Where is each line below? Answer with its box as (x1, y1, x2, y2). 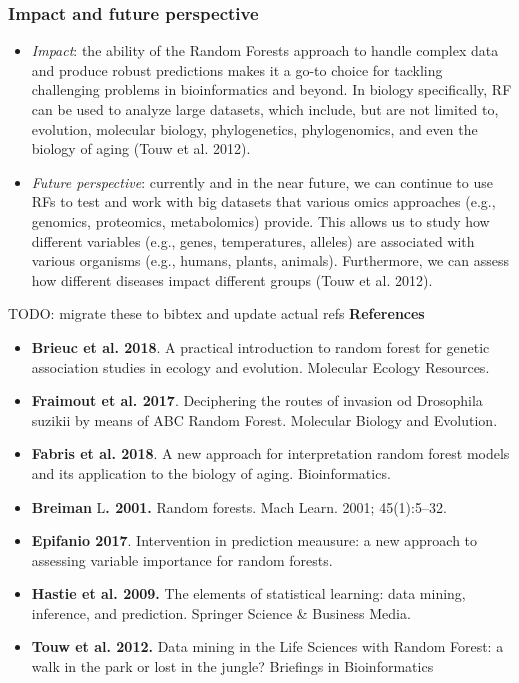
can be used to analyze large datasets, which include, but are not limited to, (31, 99, 499, 119)
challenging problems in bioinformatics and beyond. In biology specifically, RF (31, 79, 512, 100)
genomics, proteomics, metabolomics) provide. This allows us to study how (31, 210, 490, 231)
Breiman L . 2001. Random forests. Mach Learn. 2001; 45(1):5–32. (31, 496, 447, 517)
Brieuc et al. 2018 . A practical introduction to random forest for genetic (31, 336, 490, 357)
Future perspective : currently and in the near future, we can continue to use (31, 171, 493, 192)
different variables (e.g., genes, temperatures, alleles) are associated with (31, 230, 475, 251)
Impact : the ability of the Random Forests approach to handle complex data (31, 40, 499, 61)
